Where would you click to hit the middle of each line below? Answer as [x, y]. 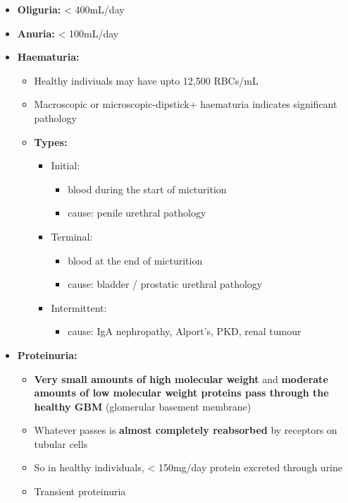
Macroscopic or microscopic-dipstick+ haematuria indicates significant [186, 104]
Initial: [66, 165]
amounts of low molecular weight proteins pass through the [181, 393]
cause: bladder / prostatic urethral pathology [165, 284]
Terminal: [72, 236]
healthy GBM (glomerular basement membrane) [143, 406]
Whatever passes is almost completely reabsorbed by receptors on [186, 430]
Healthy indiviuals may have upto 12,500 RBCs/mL [146, 80]
